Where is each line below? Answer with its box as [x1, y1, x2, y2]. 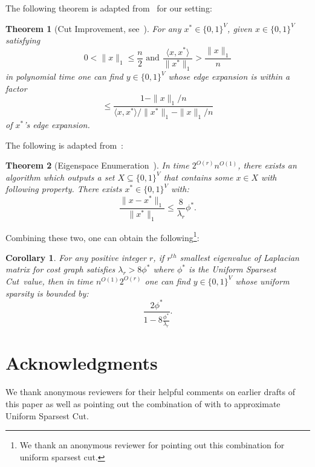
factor [5, 82, 27, 94]
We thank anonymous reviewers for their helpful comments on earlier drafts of [5, 385, 295, 398]
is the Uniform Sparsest [189, 263, 276, 275]
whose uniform [235, 274, 290, 287]
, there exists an [238, 159, 297, 172]
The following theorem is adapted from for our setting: [5, 2, 212, 14]
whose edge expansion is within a [168, 70, 290, 83]
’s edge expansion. [24, 118, 90, 130]
